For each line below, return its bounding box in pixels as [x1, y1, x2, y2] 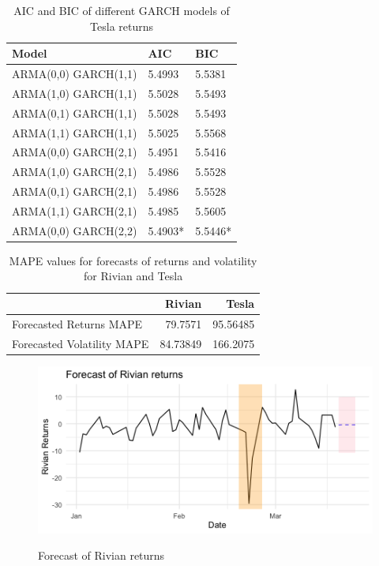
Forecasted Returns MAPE [12, 315, 143, 332]
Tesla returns [90, 17, 154, 34]
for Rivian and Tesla [84, 268, 183, 284]
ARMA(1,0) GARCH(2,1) [12, 163, 137, 180]
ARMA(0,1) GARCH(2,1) [12, 183, 137, 200]
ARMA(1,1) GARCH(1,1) [12, 124, 137, 141]
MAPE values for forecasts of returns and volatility [9, 252, 257, 268]
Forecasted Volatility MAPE [12, 335, 149, 351]
